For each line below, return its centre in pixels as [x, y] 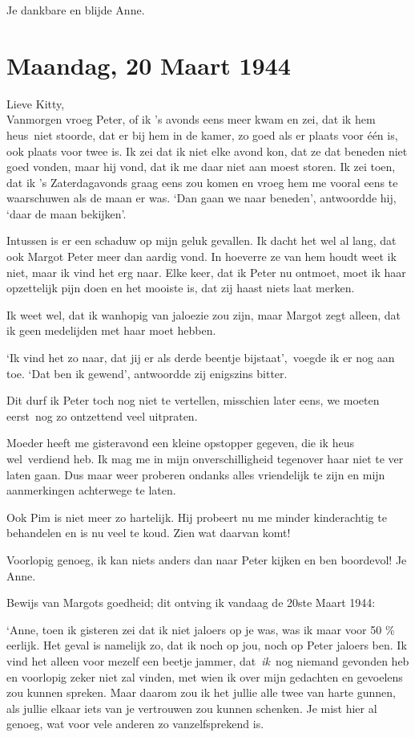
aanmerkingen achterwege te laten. [91, 490]
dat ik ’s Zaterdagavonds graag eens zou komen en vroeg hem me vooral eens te [202, 182]
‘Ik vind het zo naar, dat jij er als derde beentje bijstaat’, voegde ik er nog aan [201, 358]
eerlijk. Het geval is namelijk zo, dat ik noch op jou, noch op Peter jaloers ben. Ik [207, 645]
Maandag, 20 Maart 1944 [149, 65]
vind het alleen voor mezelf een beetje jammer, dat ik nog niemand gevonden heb [208, 660]
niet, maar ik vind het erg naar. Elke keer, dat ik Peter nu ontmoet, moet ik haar [206, 272]
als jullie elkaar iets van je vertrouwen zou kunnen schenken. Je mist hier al [192, 708]
